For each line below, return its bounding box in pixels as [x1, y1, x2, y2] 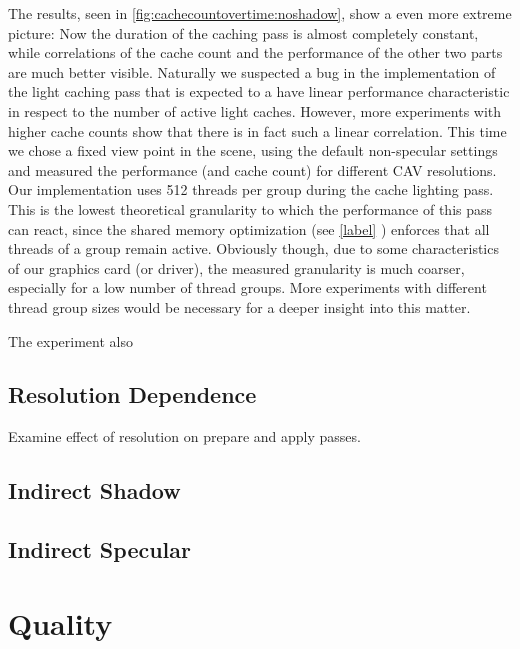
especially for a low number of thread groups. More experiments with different [8, 277, 487, 298]
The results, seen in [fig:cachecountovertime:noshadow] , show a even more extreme [8, 3, 512, 23]
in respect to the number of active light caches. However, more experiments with [8, 100, 502, 121]
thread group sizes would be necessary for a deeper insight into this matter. [8, 296, 471, 317]
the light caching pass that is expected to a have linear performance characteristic [8, 81, 510, 102]
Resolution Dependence [8, 379, 257, 410]
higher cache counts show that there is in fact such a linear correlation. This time [8, 120, 507, 141]
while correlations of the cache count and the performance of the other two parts [8, 42, 503, 63]
